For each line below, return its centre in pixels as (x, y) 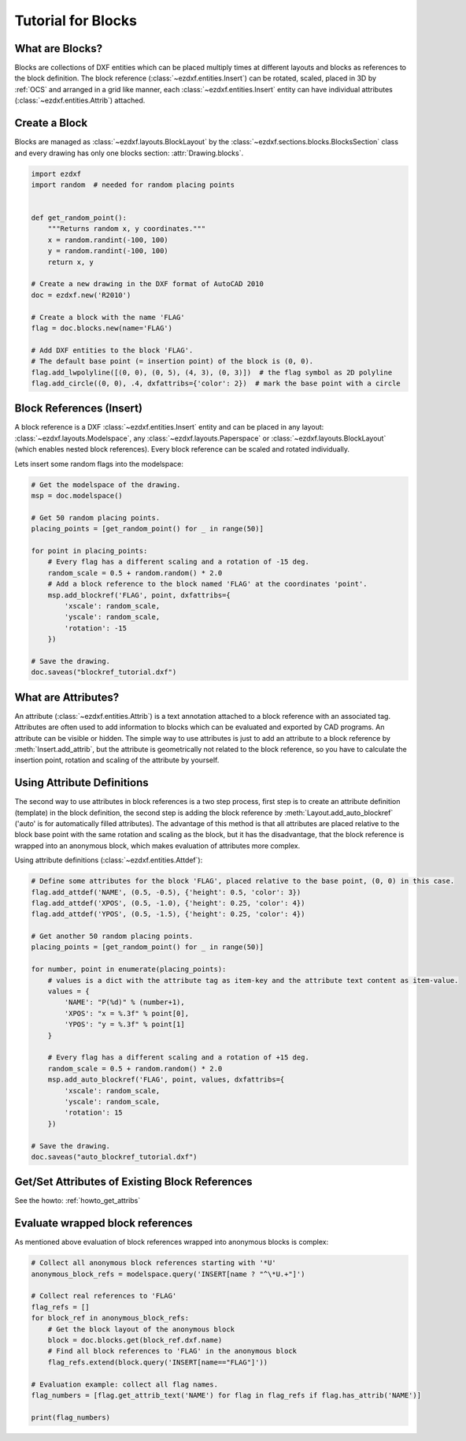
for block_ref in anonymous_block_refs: (110, 1318)
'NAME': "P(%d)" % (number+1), (124, 1002)
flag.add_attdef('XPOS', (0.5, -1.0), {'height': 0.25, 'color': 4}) (168, 903)
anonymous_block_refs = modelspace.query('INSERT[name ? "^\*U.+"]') (168, 1274)
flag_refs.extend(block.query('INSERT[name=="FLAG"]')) (158, 1362)
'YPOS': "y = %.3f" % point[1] (124, 1024)
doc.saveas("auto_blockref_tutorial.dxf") (114, 1156)
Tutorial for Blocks (76, 20)
